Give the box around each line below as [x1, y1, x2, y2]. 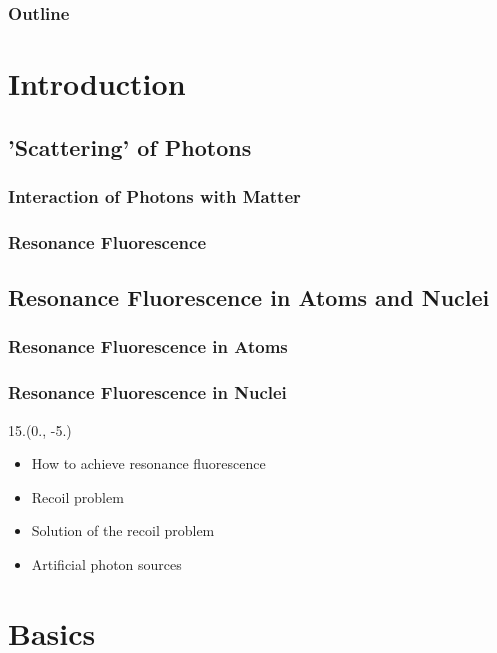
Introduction [8, 63, 186, 104]
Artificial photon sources [31, 553, 182, 574]
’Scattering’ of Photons [8, 131, 252, 162]
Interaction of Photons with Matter [8, 183, 301, 208]
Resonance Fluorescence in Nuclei [8, 380, 287, 405]
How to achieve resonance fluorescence [31, 453, 266, 474]
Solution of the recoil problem [31, 520, 215, 541]
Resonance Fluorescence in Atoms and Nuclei [8, 282, 490, 313]
